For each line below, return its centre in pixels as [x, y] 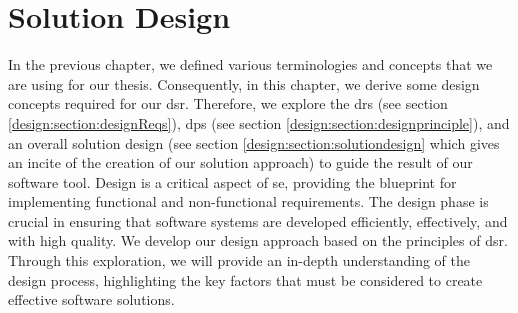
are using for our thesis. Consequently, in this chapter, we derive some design [244, 83]
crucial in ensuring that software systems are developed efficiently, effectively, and [258, 220]
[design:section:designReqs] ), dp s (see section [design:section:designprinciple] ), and [259, 122]
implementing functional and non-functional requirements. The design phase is [248, 201]
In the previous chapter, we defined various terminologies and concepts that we [250, 64]
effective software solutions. [91, 299]
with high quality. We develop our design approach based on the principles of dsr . [258, 240]
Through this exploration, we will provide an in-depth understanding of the [239, 260]
